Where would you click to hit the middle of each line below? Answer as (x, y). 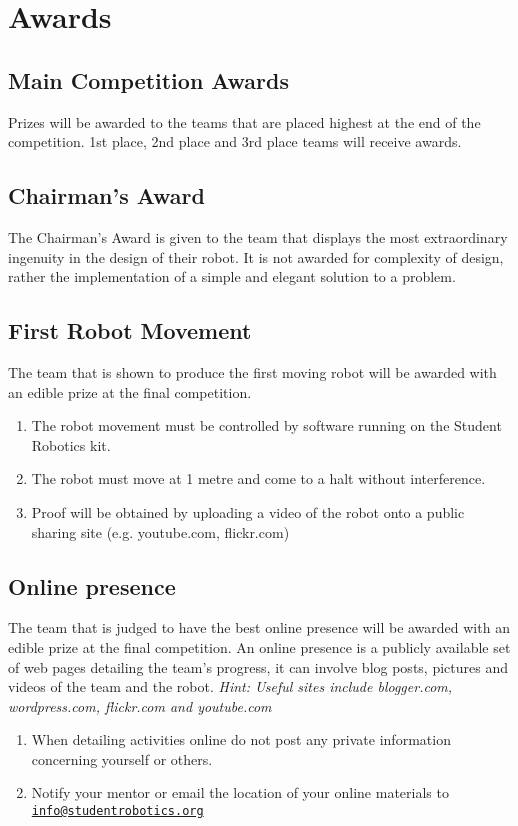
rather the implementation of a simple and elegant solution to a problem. (232, 276)
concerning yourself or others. (122, 758)
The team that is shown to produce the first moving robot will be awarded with (252, 371)
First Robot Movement (130, 330)
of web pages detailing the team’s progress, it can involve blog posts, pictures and (258, 666)
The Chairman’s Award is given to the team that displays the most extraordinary (258, 236)
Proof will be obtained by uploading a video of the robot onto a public (248, 511)
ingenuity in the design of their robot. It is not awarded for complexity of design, (256, 256)
